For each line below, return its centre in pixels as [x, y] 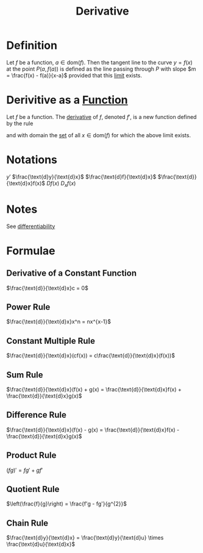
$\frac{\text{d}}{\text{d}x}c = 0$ [47, 288]
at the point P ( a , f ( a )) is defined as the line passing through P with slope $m [101, 69]
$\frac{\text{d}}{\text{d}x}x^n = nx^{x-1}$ [59, 322]
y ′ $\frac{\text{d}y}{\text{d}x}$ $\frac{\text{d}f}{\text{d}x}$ [81, 177]
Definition [32, 45]
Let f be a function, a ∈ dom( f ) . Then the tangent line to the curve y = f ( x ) [100, 62]
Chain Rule [27, 523]
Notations [32, 160]
